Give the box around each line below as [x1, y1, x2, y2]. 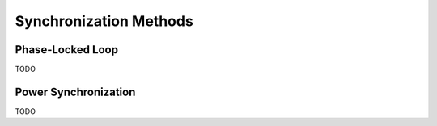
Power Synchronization [15, 85, 136, 99]
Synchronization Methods [15, 12, 193, 30]
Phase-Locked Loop [15, 43, 119, 57]
